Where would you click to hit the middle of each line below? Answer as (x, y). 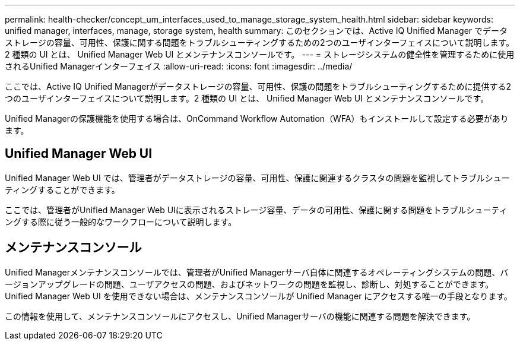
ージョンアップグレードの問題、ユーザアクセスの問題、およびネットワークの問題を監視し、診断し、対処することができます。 (249, 284)
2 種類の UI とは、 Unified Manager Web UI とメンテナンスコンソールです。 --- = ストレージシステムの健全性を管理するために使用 (260, 54)
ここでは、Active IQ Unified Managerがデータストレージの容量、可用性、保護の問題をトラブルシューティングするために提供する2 (258, 86)
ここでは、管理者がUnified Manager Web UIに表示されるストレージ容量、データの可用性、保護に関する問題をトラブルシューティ (256, 210)
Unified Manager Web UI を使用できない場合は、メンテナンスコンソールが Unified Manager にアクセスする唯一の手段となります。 (259, 296)
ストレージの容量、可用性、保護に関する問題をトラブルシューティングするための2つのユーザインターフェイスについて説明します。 (260, 42)
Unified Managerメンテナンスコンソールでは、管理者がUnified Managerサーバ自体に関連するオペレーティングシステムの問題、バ (257, 272)
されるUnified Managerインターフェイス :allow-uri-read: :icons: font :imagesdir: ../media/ (179, 66)
